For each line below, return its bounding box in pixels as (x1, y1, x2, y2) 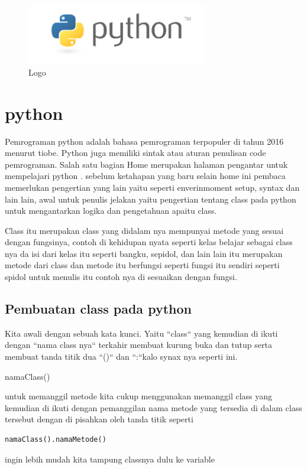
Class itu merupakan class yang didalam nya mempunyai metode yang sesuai (5, 224, 284, 236)
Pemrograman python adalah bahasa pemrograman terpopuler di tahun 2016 (5, 135, 284, 147)
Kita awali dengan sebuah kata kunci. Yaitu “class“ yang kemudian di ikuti (5, 327, 278, 339)
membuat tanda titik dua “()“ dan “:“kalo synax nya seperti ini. (5, 350, 238, 363)
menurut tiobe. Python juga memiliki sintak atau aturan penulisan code (5, 146, 266, 159)
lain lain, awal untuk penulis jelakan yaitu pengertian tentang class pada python (5, 193, 296, 205)
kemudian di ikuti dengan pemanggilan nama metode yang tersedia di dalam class (5, 401, 302, 413)
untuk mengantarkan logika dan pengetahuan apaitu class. (5, 204, 217, 217)
